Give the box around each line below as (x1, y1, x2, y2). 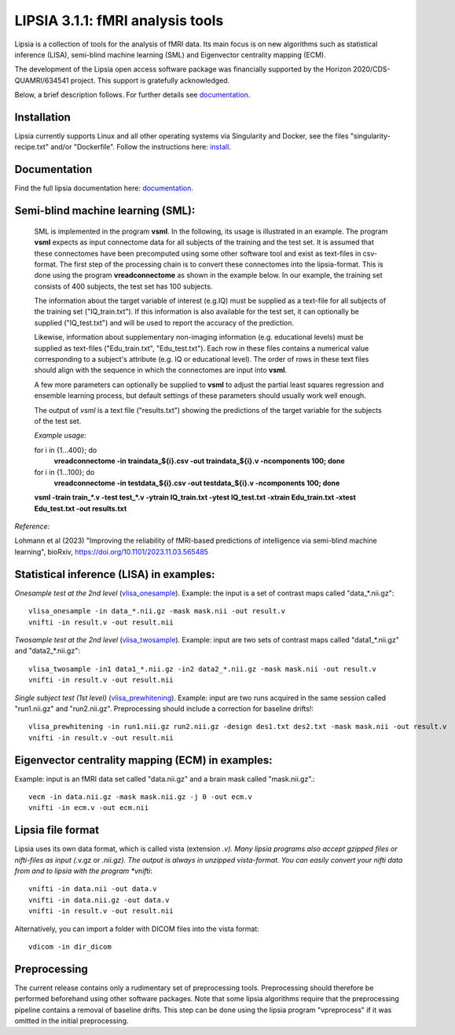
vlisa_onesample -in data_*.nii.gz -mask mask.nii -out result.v (28, 606, 286, 616)
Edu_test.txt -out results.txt (34, 503, 127, 513)
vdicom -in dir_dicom (28, 942, 112, 952)
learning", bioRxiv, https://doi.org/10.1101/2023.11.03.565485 (14, 547, 208, 556)
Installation (14, 110, 71, 123)
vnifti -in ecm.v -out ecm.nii (28, 803, 149, 812)
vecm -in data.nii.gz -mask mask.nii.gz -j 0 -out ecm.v (28, 792, 253, 801)
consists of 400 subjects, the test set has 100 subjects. (34, 282, 213, 291)
